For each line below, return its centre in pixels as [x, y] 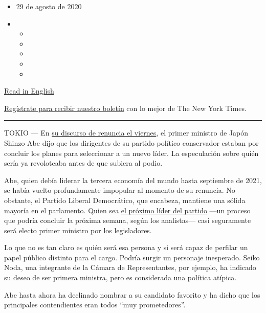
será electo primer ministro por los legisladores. [78, 230]
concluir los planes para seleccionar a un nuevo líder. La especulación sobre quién [131, 153]
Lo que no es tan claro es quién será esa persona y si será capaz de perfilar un [126, 247]
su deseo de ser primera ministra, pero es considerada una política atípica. [120, 277]
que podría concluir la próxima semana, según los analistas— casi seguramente [128, 220]
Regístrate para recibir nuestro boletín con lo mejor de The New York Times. [125, 108]
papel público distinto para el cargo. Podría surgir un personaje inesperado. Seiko [132, 257]
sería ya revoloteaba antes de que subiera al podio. [83, 163]
